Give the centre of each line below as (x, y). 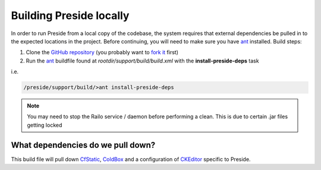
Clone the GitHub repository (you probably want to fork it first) (102, 52)
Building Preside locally (70, 15)
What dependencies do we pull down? (83, 145)
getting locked (45, 125)
